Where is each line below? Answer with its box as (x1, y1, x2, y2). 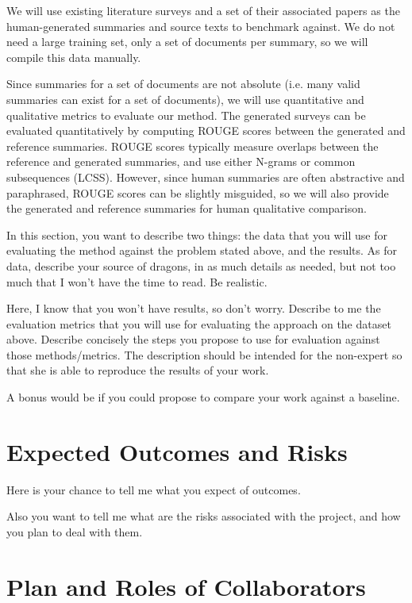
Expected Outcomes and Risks (6, 435, 348, 467)
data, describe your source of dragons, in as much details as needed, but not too (6, 257, 396, 274)
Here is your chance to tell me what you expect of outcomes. (6, 481, 301, 497)
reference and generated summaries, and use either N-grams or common (6, 153, 356, 170)
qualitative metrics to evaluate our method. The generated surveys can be (6, 106, 366, 123)
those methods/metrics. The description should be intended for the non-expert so (6, 346, 402, 363)
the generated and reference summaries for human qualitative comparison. (6, 200, 367, 217)
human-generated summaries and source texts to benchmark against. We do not (6, 17, 395, 34)
